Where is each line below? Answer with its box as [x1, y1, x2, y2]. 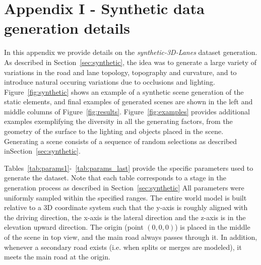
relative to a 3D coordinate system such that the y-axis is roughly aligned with [4, 202, 248, 213]
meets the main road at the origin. [4, 251, 110, 262]
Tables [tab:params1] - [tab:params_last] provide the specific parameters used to [4, 162, 253, 173]
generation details [4, 18, 130, 38]
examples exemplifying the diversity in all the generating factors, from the [4, 116, 233, 126]
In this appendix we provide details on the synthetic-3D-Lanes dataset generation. [4, 47, 257, 57]
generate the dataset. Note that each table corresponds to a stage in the [4, 172, 226, 183]
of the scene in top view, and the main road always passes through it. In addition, [4, 232, 257, 242]
